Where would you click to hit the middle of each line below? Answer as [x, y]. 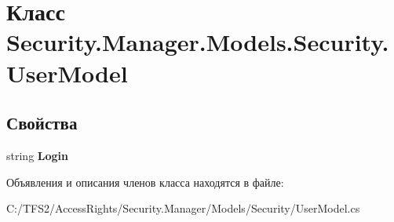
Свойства [42, 123]
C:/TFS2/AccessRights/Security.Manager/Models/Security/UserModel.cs [183, 208]
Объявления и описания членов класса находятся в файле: [145, 182]
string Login [37, 155]
